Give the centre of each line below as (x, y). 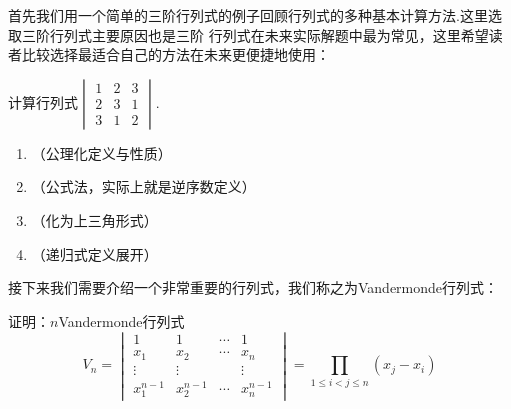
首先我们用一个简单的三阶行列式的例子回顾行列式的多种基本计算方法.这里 (248, 15)
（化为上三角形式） (94, 219)
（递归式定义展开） (94, 253)
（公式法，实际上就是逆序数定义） (143, 186)
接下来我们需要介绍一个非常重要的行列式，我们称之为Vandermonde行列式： (253, 287)
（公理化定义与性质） (101, 152)
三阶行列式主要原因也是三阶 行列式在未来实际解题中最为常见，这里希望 (255, 34)
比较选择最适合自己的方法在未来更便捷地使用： (175, 54)
